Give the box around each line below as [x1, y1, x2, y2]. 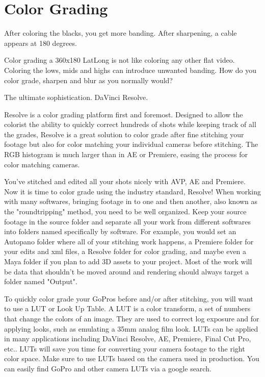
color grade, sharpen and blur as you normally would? [4, 74, 173, 85]
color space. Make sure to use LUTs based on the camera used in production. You [4, 353, 259, 364]
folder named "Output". [4, 276, 77, 287]
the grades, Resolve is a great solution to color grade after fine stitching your [4, 129, 244, 139]
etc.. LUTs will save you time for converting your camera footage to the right [4, 343, 245, 354]
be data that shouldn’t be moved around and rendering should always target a [4, 266, 249, 277]
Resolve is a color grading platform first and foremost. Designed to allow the [4, 109, 243, 119]
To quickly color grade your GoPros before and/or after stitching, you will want [4, 293, 253, 304]
